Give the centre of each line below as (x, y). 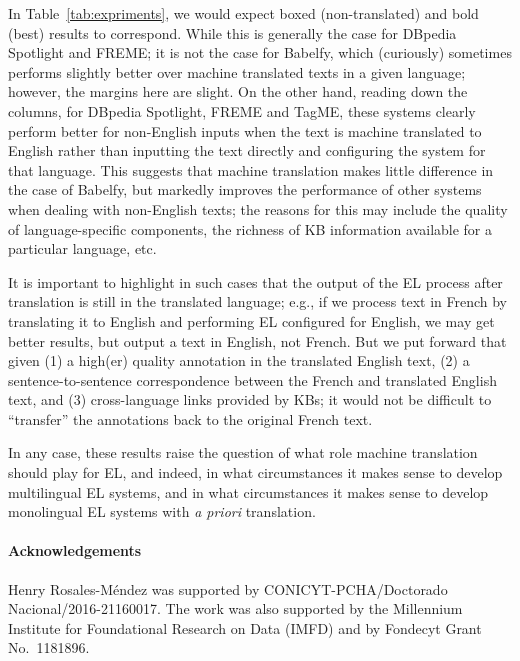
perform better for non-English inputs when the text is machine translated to (245, 130)
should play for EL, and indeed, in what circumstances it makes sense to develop (255, 472)
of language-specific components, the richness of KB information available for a (250, 228)
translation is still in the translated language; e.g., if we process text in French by (257, 301)
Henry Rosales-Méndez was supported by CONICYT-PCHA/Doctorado (228, 588)
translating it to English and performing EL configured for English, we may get (251, 320)
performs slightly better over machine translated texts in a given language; (237, 71)
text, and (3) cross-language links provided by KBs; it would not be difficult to (250, 399)
